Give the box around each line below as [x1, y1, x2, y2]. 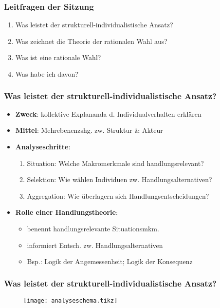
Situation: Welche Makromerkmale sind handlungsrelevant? [27, 158, 204, 168]
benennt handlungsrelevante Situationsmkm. [27, 223, 159, 233]
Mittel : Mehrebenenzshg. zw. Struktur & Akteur [15, 125, 163, 135]
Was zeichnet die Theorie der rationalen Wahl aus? [15, 36, 167, 46]
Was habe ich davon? [15, 69, 78, 79]
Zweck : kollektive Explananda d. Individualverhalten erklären [15, 108, 202, 119]
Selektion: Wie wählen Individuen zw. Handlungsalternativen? [27, 174, 212, 185]
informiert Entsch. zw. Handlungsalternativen [27, 240, 163, 250]
